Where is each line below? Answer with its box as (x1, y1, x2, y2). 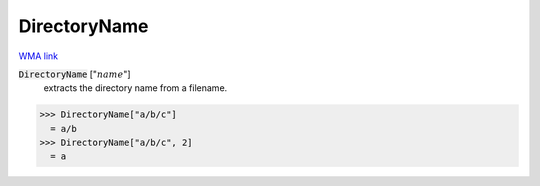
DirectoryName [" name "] (18, 68, 131, 80)
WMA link (18, 50, 59, 62)
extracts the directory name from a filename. (43, 82, 228, 94)
